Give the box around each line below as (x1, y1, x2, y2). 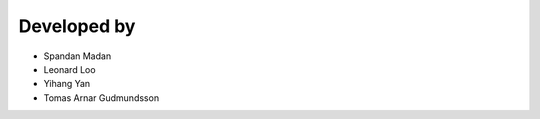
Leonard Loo (43, 63, 96, 75)
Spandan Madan (43, 50, 112, 62)
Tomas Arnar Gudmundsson (43, 91, 160, 104)
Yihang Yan (43, 78, 91, 90)
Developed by (18, 15, 136, 37)
